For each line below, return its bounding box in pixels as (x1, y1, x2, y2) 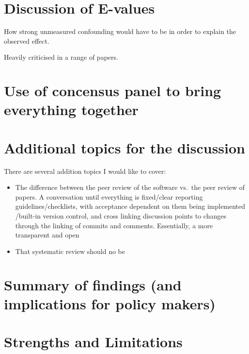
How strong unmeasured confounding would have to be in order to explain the (4, 26, 236, 36)
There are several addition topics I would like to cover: (4, 166, 166, 176)
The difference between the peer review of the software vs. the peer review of (15, 182, 245, 192)
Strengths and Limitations (4, 332, 183, 352)
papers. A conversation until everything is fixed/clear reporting (15, 191, 203, 202)
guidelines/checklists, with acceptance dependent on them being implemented (15, 201, 246, 211)
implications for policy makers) (4, 293, 216, 313)
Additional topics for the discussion (4, 137, 245, 157)
